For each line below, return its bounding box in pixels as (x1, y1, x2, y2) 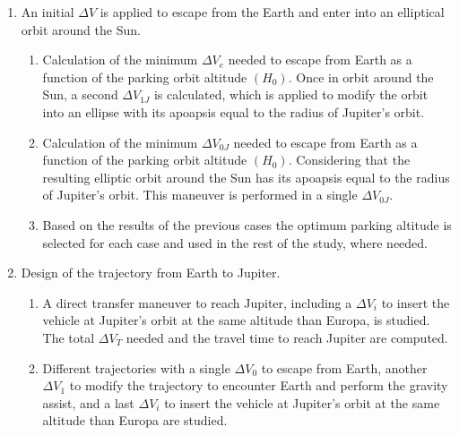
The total (42, 328, 95, 346)
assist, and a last (42, 393, 134, 412)
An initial (21, 3, 74, 21)
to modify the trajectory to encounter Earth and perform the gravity (69, 376, 448, 395)
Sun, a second (42, 85, 118, 104)
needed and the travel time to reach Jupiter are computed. (126, 328, 448, 346)
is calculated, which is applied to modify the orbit (153, 85, 429, 104)
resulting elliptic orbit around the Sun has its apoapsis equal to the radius (42, 167, 450, 186)
